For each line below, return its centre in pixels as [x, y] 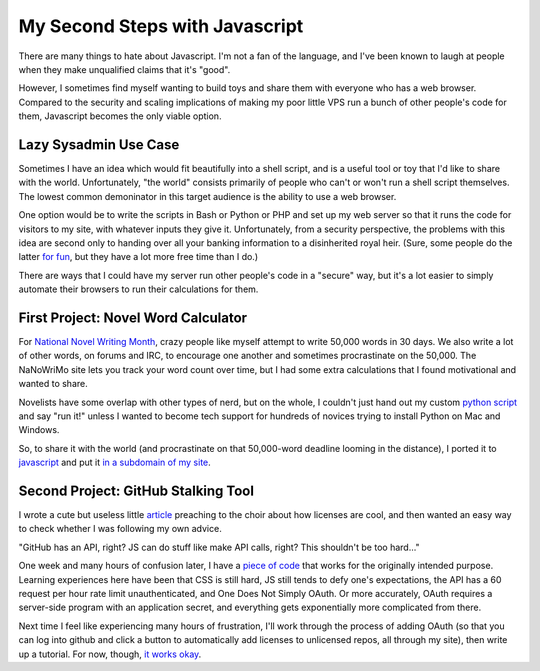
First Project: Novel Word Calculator [133, 317]
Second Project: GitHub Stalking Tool [136, 490]
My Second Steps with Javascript [161, 26]
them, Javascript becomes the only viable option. [120, 116]
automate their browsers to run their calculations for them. [138, 289]
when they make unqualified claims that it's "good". [124, 69]
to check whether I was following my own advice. [120, 529]
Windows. [39, 430]
